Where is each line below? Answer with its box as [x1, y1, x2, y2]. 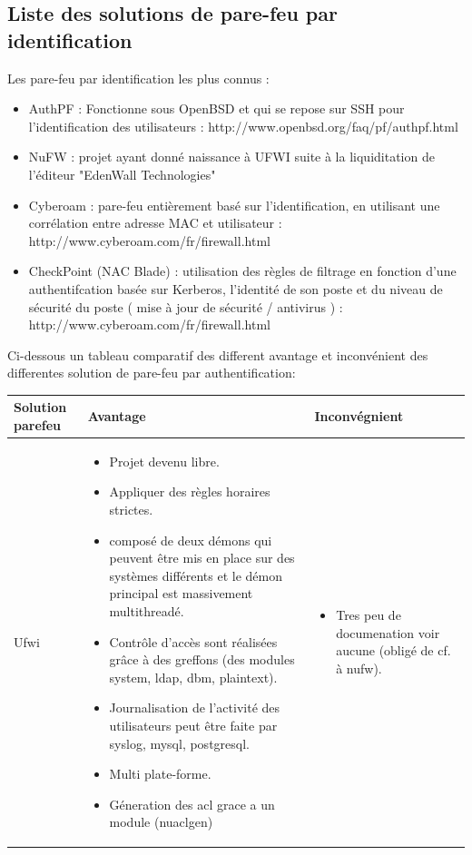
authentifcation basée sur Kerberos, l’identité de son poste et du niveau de [28, 279, 443, 298]
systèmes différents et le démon [109, 565, 283, 585]
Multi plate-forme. [109, 764, 211, 783]
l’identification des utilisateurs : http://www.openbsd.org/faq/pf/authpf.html [28, 116, 458, 135]
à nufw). [336, 658, 382, 677]
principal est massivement [109, 584, 253, 603]
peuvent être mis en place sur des [109, 548, 295, 567]
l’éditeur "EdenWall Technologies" [28, 164, 216, 183]
